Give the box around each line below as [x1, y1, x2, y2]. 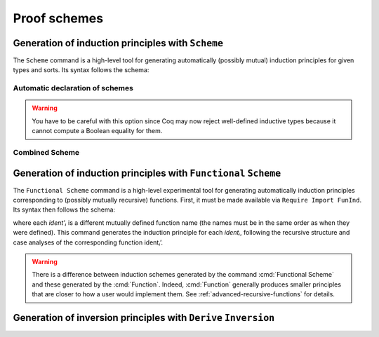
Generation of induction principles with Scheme [13, 37, 224, 49]
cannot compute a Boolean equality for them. [32, 127, 163, 135]
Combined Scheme [13, 147, 80, 157]
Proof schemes [13, 11, 104, 26]
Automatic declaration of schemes [13, 83, 133, 93]
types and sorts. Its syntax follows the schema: [13, 66, 149, 74]
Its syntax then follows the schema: [13, 205, 116, 214]
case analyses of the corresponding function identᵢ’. [13, 238, 163, 247]
